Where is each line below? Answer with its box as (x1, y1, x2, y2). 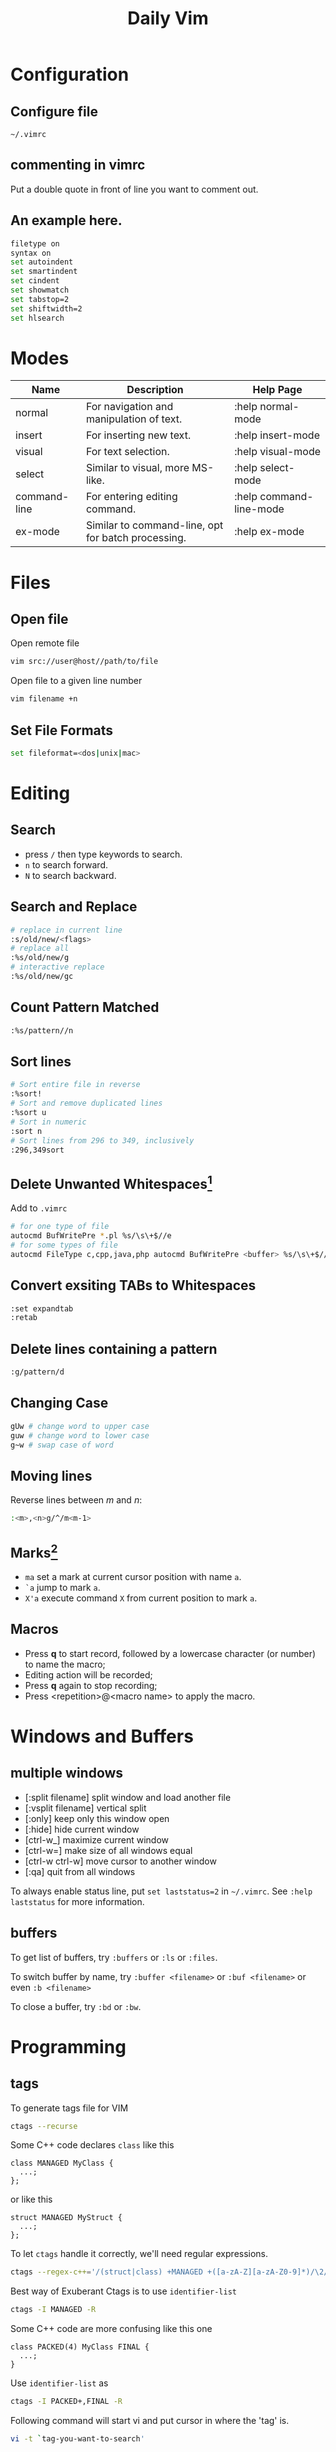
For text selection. (85, 445, 170, 459)
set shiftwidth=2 (10, 303, 83, 314)
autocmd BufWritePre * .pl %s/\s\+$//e (10, 1231, 172, 1241)
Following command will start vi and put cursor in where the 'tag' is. (10, 2415, 290, 2427)
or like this (10, 2193, 53, 2206)
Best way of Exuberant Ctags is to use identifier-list (10, 2285, 237, 2297)
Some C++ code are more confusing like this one (10, 2323, 213, 2335)
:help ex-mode (234, 525, 305, 539)
